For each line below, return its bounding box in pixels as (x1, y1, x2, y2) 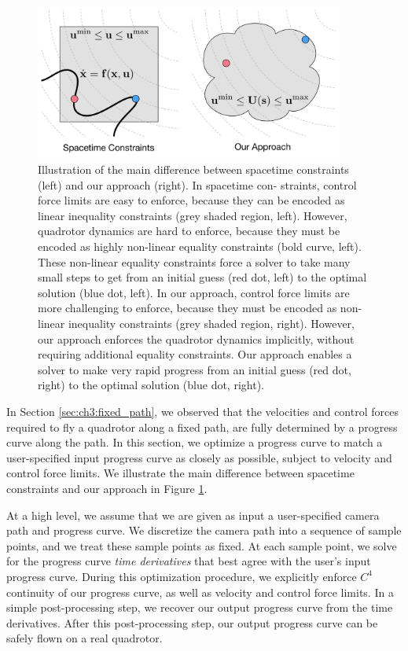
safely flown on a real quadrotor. (6, 630, 163, 646)
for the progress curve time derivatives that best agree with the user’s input (6, 553, 371, 569)
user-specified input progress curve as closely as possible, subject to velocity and (6, 449, 392, 465)
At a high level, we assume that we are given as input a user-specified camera (6, 506, 380, 523)
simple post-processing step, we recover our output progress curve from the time (6, 599, 393, 616)
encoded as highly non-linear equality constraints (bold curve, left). (38, 238, 362, 255)
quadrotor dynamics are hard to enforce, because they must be (38, 223, 340, 239)
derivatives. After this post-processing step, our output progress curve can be (6, 614, 378, 631)
